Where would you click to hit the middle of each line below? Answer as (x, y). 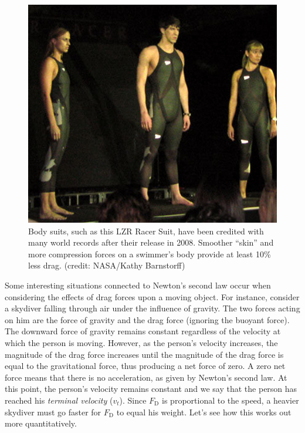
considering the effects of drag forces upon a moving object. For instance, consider (152, 296)
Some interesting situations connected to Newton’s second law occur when (138, 285)
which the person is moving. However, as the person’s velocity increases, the (141, 343)
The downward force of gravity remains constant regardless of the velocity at (143, 331)
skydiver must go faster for (53, 412)
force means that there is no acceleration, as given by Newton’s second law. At (146, 377)
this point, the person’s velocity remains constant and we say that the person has (151, 389)
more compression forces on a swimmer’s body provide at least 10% (150, 254)
